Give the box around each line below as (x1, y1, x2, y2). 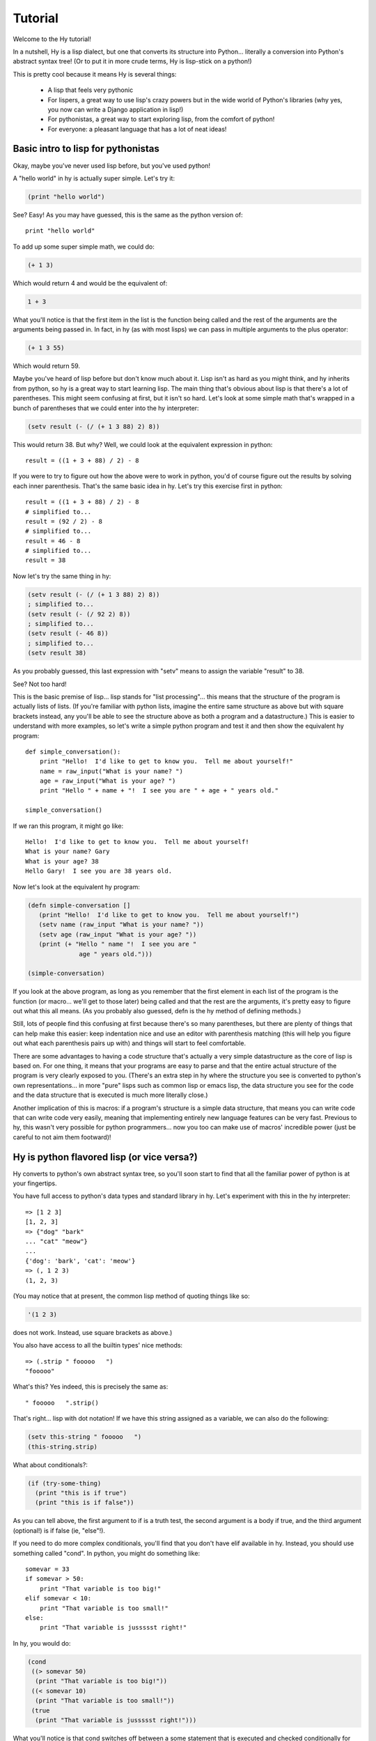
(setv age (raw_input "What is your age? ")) (38, 930, 197, 938)
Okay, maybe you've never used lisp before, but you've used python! (13, 161, 210, 170)
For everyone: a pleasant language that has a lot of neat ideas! (47, 125, 227, 133)
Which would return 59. (13, 362, 80, 370)
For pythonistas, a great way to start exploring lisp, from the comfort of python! (47, 115, 275, 123)
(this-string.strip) (27, 1442, 97, 1451)
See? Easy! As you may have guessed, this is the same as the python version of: (13, 210, 243, 219)
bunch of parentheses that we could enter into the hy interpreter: (13, 404, 199, 412)
